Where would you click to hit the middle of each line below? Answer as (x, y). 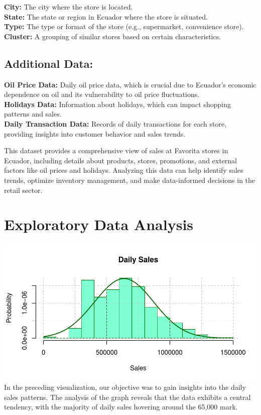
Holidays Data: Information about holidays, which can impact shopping (117, 104)
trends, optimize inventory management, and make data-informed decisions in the (130, 180)
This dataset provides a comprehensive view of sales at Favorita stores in (116, 150)
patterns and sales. (33, 114)
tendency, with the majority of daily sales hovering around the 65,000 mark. (121, 407)
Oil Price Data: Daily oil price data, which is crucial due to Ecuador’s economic (130, 84)
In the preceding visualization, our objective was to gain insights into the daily (125, 387)
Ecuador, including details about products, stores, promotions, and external (121, 160)
